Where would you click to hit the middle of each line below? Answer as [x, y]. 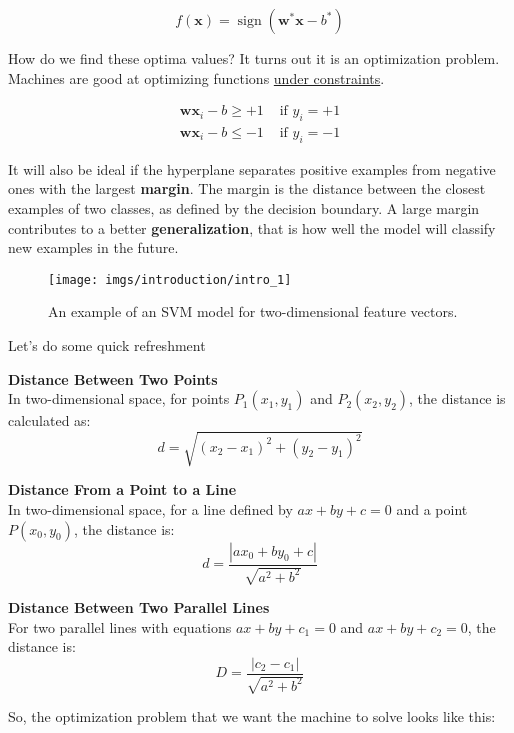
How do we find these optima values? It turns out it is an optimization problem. [254, 58]
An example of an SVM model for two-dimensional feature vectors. [253, 311]
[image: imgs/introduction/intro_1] [170, 279]
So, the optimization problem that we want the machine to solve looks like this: [252, 716]
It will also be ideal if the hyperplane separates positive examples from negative [252, 168]
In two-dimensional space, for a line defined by [150, 508]
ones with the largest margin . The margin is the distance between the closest [247, 188]
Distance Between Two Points [113, 378]
